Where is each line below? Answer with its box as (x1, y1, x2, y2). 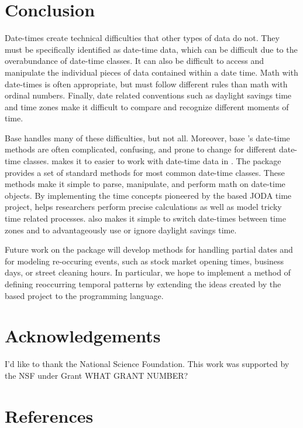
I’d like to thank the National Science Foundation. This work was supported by (5, 358, 290, 370)
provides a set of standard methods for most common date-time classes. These (5, 166, 285, 178)
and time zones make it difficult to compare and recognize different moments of (5, 100, 289, 113)
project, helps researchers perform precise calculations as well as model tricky (5, 201, 282, 213)
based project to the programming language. (5, 289, 164, 301)
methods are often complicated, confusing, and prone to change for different (5, 143, 277, 155)
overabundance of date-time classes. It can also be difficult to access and (5, 55, 264, 67)
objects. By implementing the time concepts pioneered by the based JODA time (5, 189, 292, 201)
